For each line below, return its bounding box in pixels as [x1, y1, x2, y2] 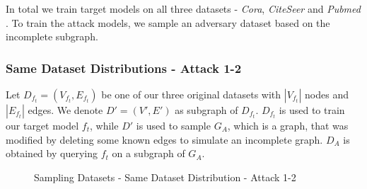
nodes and [305, 87, 349, 101]
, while [90, 118, 119, 132]
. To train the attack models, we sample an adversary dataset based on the [6, 15, 330, 30]
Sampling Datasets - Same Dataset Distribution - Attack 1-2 [34, 169, 296, 184]
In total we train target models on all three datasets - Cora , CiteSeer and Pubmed [6, 1, 361, 16]
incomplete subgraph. [6, 29, 98, 44]
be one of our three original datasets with [101, 87, 281, 101]
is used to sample [136, 118, 211, 132]
